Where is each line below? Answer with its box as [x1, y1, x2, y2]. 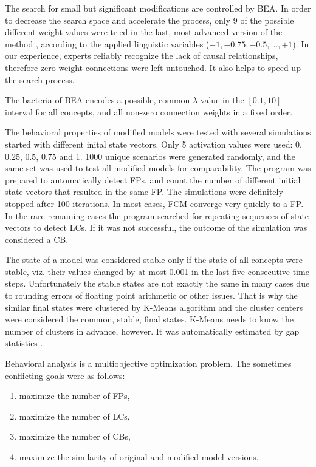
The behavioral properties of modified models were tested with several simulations [5, 126, 311, 138]
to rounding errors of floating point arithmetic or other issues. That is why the [5, 289, 298, 302]
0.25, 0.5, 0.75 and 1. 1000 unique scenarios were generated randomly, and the [5, 149, 295, 162]
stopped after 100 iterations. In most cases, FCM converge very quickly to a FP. [5, 197, 304, 210]
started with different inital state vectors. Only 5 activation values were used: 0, [5, 137, 302, 150]
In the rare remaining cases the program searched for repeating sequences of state [5, 209, 309, 222]
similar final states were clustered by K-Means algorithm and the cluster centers [5, 301, 303, 313]
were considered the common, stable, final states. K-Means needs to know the [5, 313, 294, 326]
